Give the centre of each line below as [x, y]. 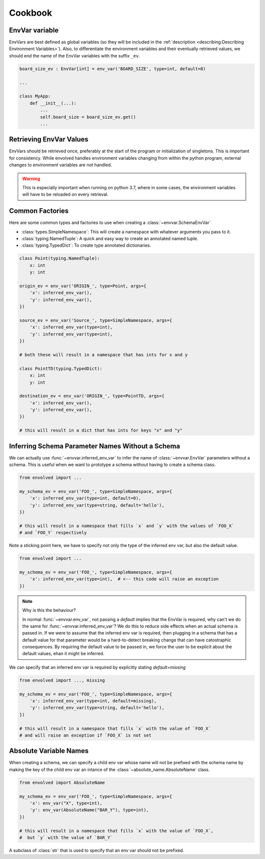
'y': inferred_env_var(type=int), [71, 334]
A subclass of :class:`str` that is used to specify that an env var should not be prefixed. [96, 850]
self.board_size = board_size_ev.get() [88, 117]
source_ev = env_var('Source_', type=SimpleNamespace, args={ [96, 320]
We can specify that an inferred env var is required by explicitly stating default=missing [97, 667]
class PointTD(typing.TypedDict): [61, 368]
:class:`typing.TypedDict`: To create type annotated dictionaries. [86, 245]
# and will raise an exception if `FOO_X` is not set [85, 735]
